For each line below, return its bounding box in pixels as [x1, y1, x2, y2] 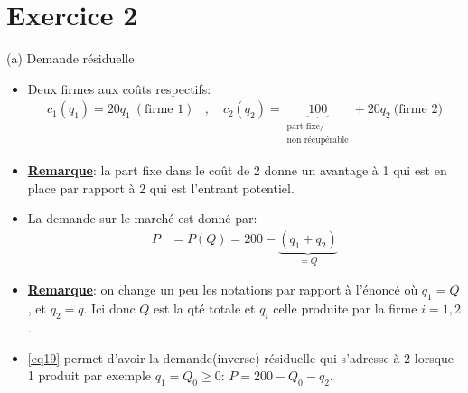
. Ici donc [83, 299, 136, 318]
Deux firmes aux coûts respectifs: [27, 79, 211, 98]
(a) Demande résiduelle [6, 49, 135, 68]
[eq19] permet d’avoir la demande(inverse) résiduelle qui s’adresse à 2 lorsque [27, 348, 454, 367]
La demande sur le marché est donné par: [27, 209, 257, 228]
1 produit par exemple [27, 366, 152, 385]
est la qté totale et [154, 299, 256, 318]
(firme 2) [393, 103, 443, 117]
